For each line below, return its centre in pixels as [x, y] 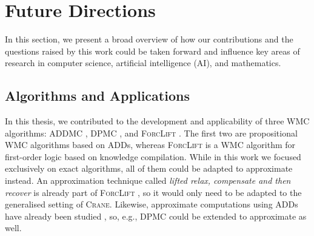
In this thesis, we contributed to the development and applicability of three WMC [157, 121]
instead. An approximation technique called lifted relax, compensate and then [148, 180]
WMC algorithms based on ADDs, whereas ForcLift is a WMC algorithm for [150, 145]
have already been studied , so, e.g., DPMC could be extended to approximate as [156, 216]
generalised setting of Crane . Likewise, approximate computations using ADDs [152, 204]
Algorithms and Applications [97, 96]
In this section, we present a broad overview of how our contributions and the [149, 39]
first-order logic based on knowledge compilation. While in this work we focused [153, 156]
